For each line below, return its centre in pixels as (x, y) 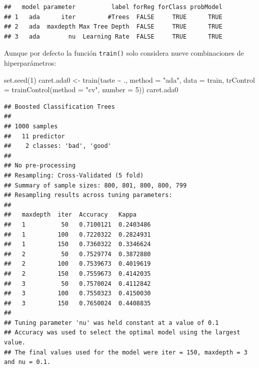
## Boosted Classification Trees (59, 107)
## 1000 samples (31, 126)
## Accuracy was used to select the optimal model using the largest (122, 333)
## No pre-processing (40, 166)
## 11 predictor (34, 136)
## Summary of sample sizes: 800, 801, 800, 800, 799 (95, 185)
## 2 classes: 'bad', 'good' (58, 146)
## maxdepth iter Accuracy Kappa (70, 215)
